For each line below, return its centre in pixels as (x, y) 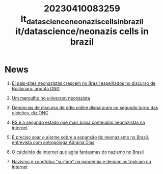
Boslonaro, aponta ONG (36, 88)
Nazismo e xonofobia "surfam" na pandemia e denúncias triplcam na (81, 161)
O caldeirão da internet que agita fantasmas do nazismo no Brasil (78, 152)
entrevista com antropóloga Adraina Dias (53, 142)
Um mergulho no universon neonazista (51, 98)
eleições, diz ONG (30, 113)
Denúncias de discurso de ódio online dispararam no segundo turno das (85, 107)
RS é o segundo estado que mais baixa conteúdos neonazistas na (78, 122)
